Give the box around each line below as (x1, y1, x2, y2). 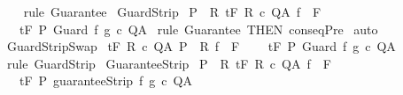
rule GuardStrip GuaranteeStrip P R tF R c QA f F (6, 54, 331, 72)
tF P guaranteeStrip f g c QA (19, 71, 192, 90)
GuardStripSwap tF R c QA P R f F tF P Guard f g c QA (6, 37, 396, 55)
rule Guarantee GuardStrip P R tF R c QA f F (23, 3, 322, 20)
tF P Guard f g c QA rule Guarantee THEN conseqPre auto (19, 19, 378, 38)
